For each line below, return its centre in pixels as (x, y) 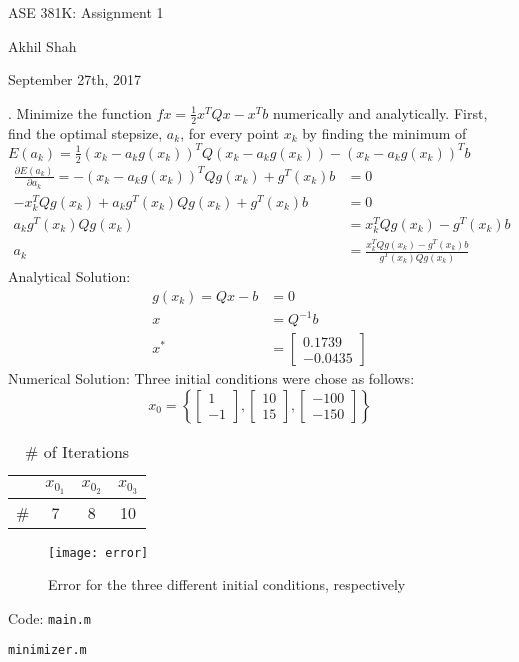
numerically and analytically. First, (380, 112)
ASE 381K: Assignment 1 (86, 12)
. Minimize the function (80, 112)
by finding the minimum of (384, 132)
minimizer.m (47, 650)
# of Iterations (77, 451)
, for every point (229, 132)
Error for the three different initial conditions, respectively (227, 584)
